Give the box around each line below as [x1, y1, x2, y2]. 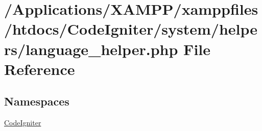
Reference [4, 58, 75, 79]
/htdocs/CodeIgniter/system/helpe [4, 18, 258, 39]
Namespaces [4, 93, 69, 109]
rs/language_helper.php [4, 38, 178, 59]
